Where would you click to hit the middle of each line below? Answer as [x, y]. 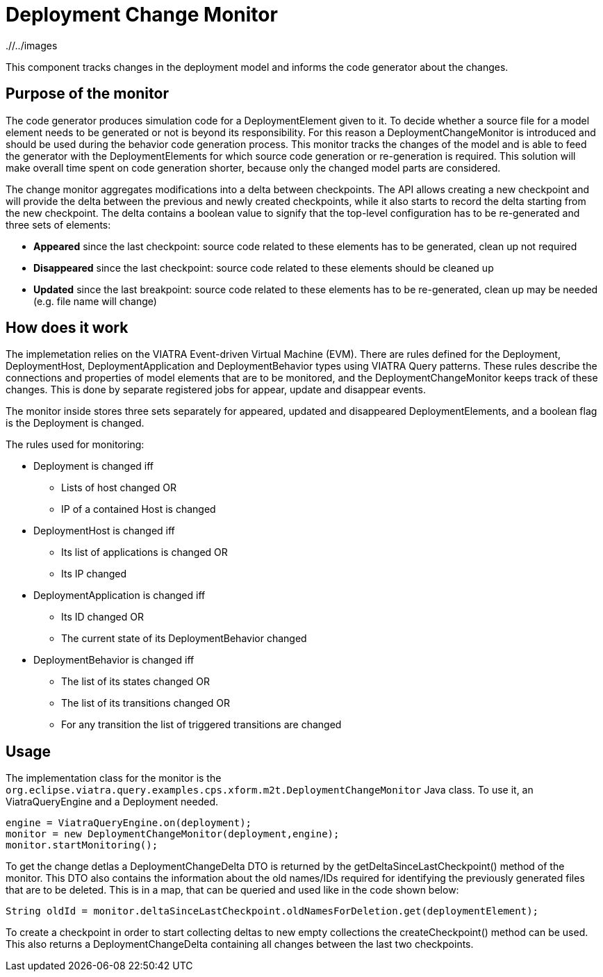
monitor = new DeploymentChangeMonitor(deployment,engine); [173, 834]
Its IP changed [94, 574]
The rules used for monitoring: [75, 445]
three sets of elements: [58, 224]
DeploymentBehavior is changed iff [114, 660]
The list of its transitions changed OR [146, 703]
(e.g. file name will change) [95, 301]
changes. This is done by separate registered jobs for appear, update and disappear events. [216, 390]
